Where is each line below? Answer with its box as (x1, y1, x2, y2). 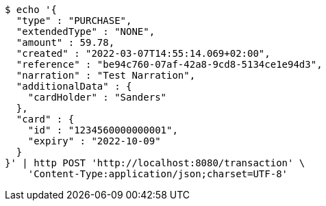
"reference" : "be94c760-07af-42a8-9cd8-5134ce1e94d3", (16, 59, 323, 70)
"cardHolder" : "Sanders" (27, 92, 167, 103)
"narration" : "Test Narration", (16, 70, 196, 81)
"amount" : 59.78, (16, 37, 115, 48)
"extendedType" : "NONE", (16, 26, 155, 37)
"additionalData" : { (16, 81, 132, 92)
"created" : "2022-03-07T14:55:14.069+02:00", (16, 48, 271, 59)
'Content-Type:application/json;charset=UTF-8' (27, 168, 288, 179)
